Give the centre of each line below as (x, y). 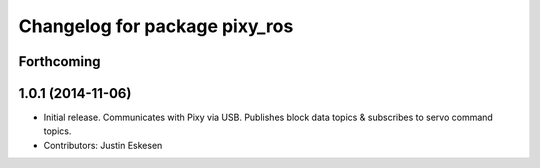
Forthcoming (59, 61)
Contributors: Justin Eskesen (103, 145)
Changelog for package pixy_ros (156, 26)
